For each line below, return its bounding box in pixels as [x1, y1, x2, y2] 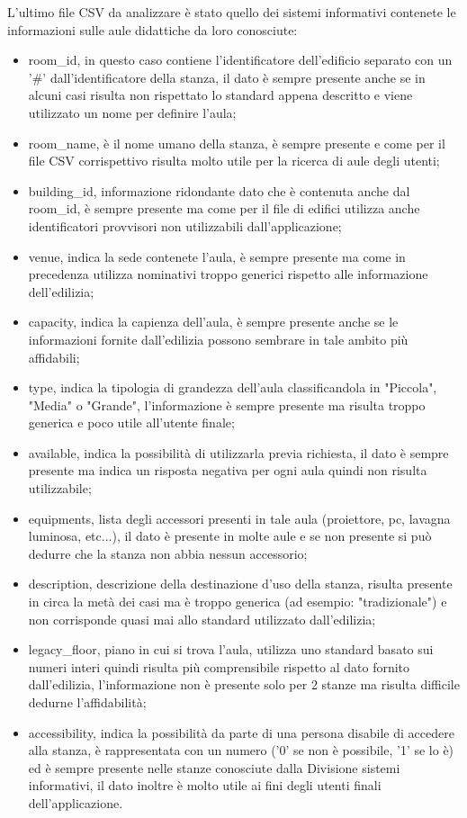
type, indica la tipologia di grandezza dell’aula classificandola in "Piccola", [28, 378, 437, 397]
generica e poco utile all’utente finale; [28, 413, 235, 432]
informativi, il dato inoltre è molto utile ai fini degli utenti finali [28, 776, 382, 795]
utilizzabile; [28, 479, 92, 498]
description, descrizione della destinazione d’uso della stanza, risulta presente [28, 574, 453, 593]
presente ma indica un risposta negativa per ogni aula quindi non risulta [28, 461, 427, 480]
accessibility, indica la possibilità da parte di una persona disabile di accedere [28, 723, 454, 742]
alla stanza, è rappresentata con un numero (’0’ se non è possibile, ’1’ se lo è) [28, 741, 454, 760]
